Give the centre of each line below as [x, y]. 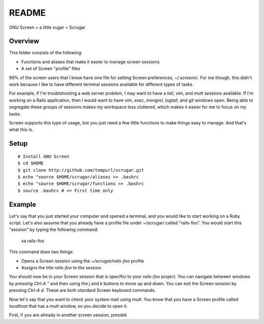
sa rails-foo [33, 241]
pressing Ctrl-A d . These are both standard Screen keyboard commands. [82, 290]
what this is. [21, 130]
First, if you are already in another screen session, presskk [68, 315]
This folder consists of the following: [46, 53]
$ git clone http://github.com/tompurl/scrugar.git [81, 170]
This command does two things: [41, 252]
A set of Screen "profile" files [51, 69]
